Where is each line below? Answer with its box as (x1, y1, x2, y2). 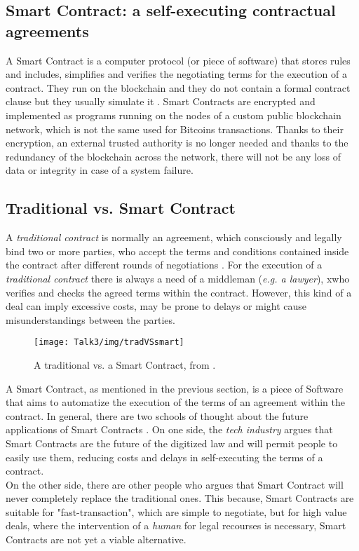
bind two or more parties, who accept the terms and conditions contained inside (6, 243, 349, 258)
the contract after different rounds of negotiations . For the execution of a (6, 257, 323, 272)
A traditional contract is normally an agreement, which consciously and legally (6, 230, 342, 245)
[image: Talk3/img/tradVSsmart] (34, 337, 184, 348)
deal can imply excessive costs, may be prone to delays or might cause (6, 299, 307, 313)
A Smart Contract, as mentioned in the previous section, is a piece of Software (6, 381, 344, 395)
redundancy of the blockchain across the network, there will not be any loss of (6, 149, 341, 163)
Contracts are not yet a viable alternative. (6, 532, 187, 547)
